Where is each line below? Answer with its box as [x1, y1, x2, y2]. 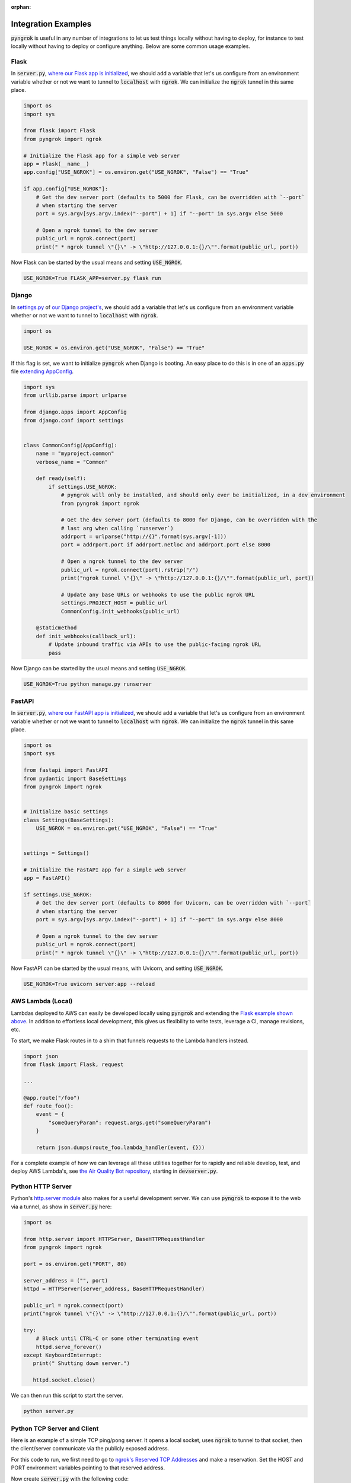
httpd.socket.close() [33, 1377, 96, 1383]
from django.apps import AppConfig [23, 409, 127, 415]
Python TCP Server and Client [11, 1424, 99, 1433]
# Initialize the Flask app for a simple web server [23, 152, 180, 159]
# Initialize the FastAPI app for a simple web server [23, 866, 186, 873]
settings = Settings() [23, 850, 90, 857]
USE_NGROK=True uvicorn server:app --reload [23, 981, 155, 987]
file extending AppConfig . [11, 368, 74, 375]
